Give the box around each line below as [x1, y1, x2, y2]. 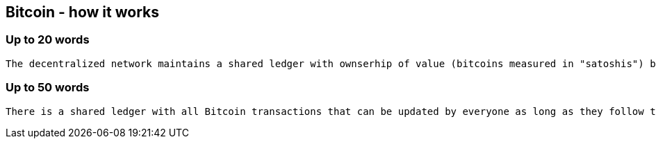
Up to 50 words [6, 80, 90, 95]
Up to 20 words [6, 33, 90, 47]
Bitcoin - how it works [6, 3, 159, 21]
